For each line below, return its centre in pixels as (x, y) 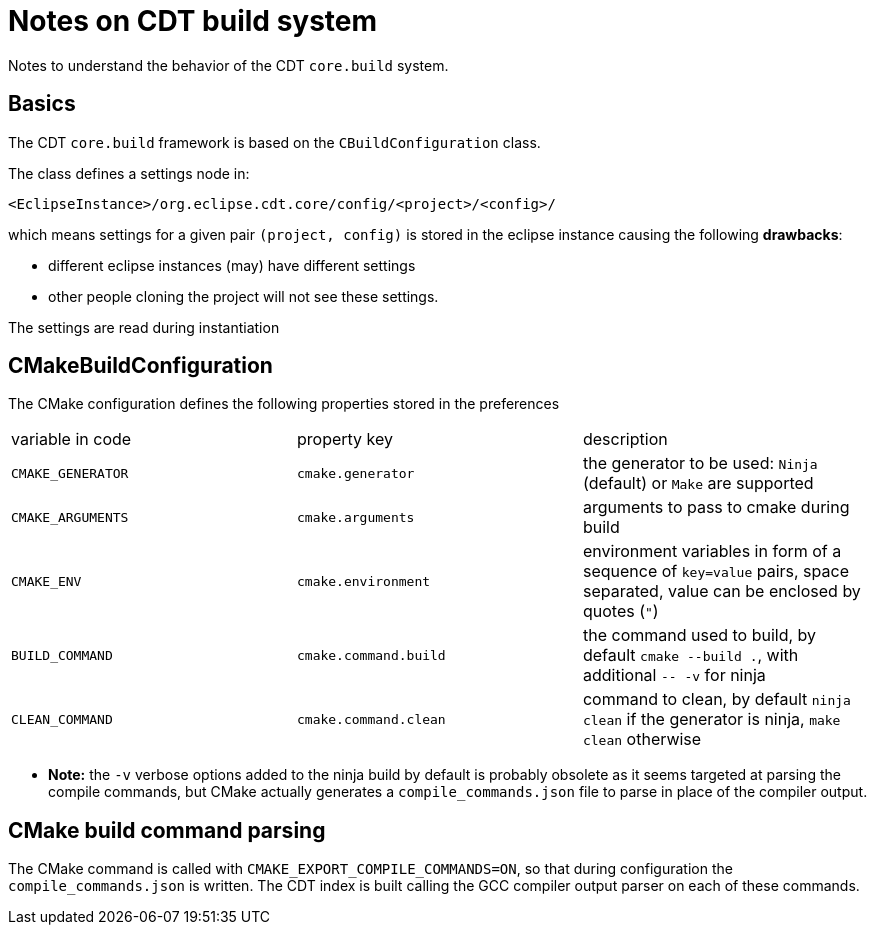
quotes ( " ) (620, 611)
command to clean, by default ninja (716, 699)
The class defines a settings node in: (129, 173)
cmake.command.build (371, 655)
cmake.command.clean (371, 719)
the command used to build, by (699, 635)
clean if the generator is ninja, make (711, 719)
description (625, 439)
